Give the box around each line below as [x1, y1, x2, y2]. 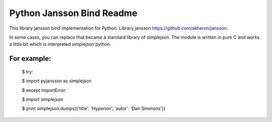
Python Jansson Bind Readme [9, 8, 138, 19]
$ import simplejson [22, 96, 63, 102]
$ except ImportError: [22, 87, 67, 93]
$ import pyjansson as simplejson [22, 78, 92, 84]
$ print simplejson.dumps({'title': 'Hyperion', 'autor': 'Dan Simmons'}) [22, 105, 166, 111]
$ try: [22, 68, 33, 75]
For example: [9, 54, 51, 63]
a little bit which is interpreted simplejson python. [9, 41, 111, 47]
